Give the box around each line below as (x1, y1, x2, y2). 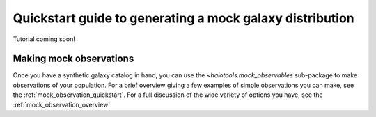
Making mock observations (13, 53, 134, 65)
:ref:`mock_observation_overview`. (13, 100, 112, 109)
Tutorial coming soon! (13, 35, 76, 43)
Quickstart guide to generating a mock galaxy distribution (13, 10, 354, 26)
